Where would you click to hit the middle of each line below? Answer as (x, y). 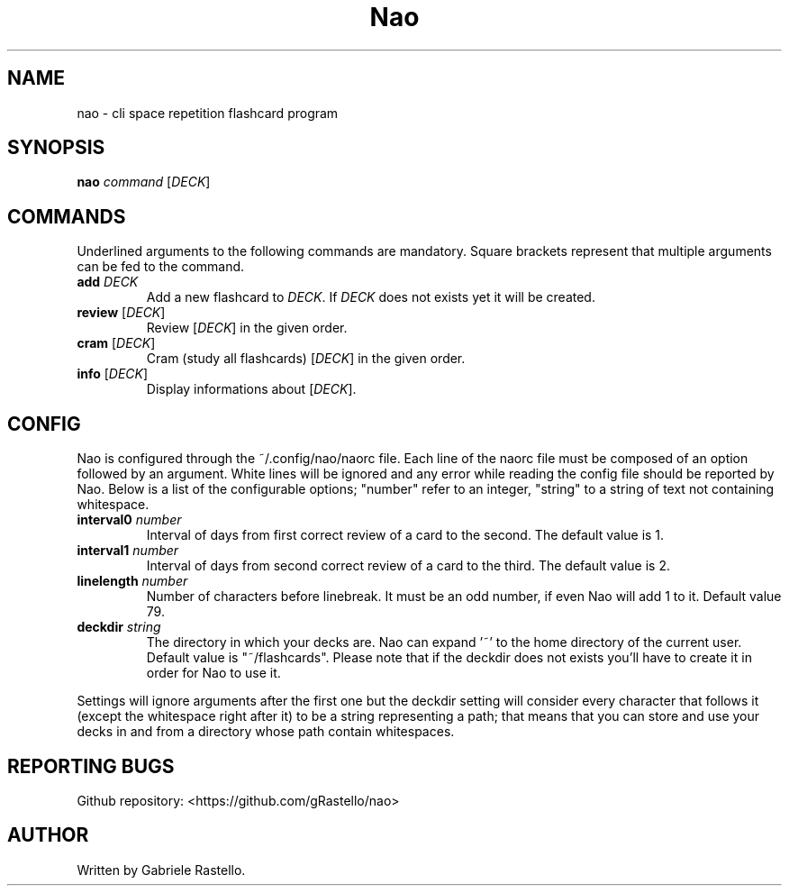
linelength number (132, 581)
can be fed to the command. (161, 267)
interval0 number (129, 520)
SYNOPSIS (56, 148)
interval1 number (128, 551)
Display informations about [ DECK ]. (251, 389)
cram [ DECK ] (116, 343)
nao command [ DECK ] (144, 182)
